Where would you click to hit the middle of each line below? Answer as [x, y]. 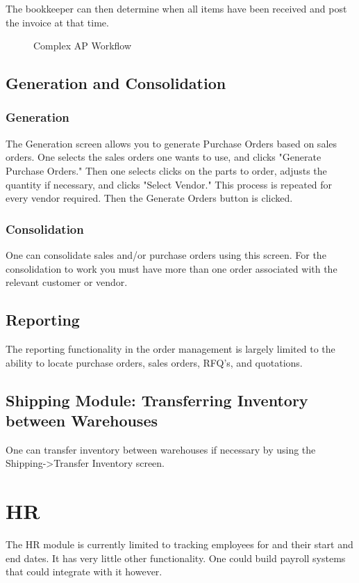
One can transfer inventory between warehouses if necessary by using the [161, 449]
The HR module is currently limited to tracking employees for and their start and [179, 544]
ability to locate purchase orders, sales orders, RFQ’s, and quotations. [154, 362]
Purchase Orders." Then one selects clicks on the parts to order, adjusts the [166, 170]
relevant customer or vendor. [67, 282]
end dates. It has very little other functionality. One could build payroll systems [176, 558]
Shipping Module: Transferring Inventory [157, 400]
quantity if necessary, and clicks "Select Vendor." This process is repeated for [169, 184]
